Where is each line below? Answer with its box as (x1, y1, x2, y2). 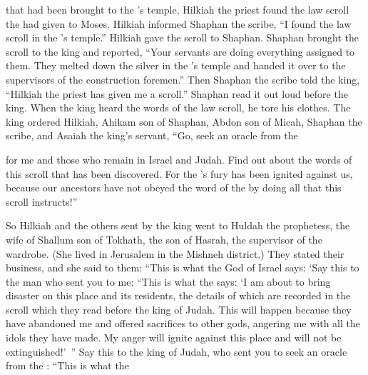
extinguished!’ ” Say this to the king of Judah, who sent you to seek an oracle (6, 344, 347, 359)
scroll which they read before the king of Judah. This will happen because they (6, 301, 352, 316)
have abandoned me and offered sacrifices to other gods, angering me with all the (6, 316, 360, 331)
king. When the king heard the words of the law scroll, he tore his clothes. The (6, 100, 351, 115)
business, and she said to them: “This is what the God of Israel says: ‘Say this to (6, 260, 359, 275)
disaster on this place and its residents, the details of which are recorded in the (6, 288, 351, 303)
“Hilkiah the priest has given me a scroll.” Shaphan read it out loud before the (6, 86, 348, 101)
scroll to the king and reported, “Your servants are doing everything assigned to (6, 44, 355, 59)
